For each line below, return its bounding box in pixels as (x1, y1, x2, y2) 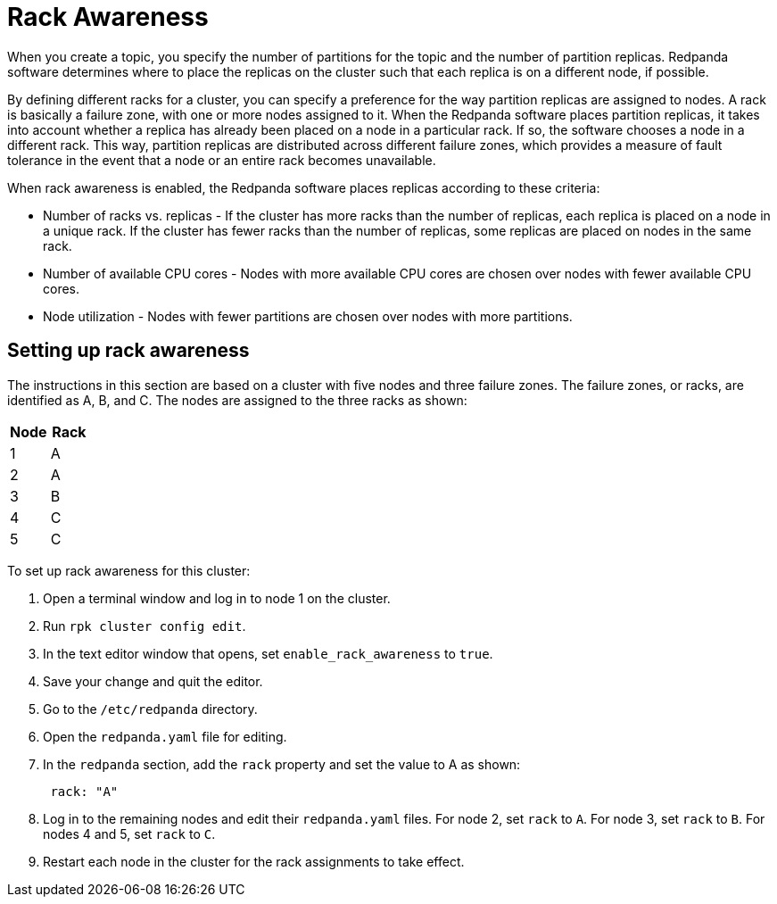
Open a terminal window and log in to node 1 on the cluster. (43, 590, 391, 606)
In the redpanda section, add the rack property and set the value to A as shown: (43, 756, 521, 772)
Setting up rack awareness (7, 339, 250, 362)
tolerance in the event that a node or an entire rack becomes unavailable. (7, 152, 436, 168)
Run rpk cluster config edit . (43, 618, 246, 634)
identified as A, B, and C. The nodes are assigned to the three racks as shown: (7, 392, 467, 408)
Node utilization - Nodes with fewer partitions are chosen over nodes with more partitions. (43, 308, 573, 324)
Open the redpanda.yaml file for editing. (43, 728, 287, 744)
